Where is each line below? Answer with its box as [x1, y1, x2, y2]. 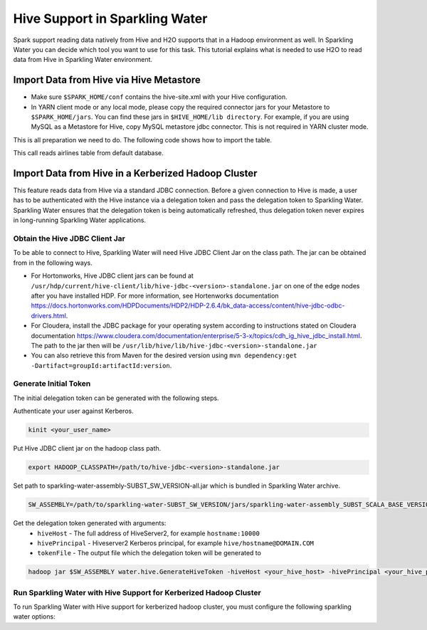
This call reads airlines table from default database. [13, 149, 164, 157]
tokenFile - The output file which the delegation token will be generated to [37, 549, 261, 557]
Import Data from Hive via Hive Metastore [13, 74, 201, 86]
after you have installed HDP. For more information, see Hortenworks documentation [31, 291, 279, 300]
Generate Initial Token [13, 379, 91, 389]
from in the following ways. [13, 258, 93, 267]
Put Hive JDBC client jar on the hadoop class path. [13, 444, 162, 453]
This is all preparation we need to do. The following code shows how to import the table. [13, 135, 273, 144]
